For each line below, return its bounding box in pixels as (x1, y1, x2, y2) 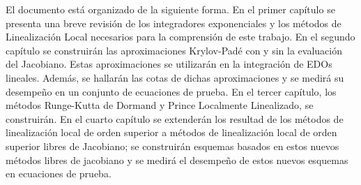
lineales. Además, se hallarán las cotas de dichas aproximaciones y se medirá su (6, 70, 344, 84)
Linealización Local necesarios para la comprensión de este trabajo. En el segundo (6, 29, 355, 44)
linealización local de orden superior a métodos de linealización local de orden (6, 125, 337, 140)
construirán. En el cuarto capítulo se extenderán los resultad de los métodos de (6, 111, 344, 126)
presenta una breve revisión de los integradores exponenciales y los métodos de (6, 15, 341, 30)
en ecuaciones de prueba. (6, 166, 112, 181)
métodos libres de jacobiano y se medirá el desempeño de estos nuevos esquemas (6, 152, 348, 167)
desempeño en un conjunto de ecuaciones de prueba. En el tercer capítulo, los (6, 84, 337, 98)
